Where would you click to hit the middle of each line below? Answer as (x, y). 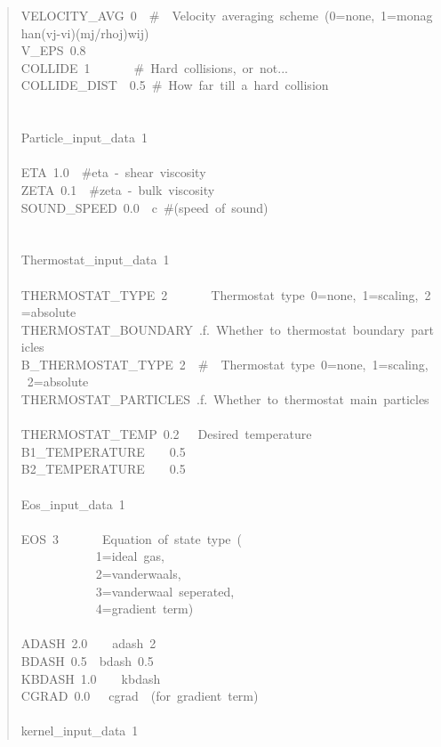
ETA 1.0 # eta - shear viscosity (113, 172)
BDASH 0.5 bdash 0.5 (87, 660)
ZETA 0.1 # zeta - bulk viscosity (118, 189)
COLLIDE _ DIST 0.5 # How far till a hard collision (175, 85)
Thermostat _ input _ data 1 (95, 260)
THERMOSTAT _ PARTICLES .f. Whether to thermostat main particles (225, 399)
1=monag (407, 15)
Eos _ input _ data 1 (73, 503)
